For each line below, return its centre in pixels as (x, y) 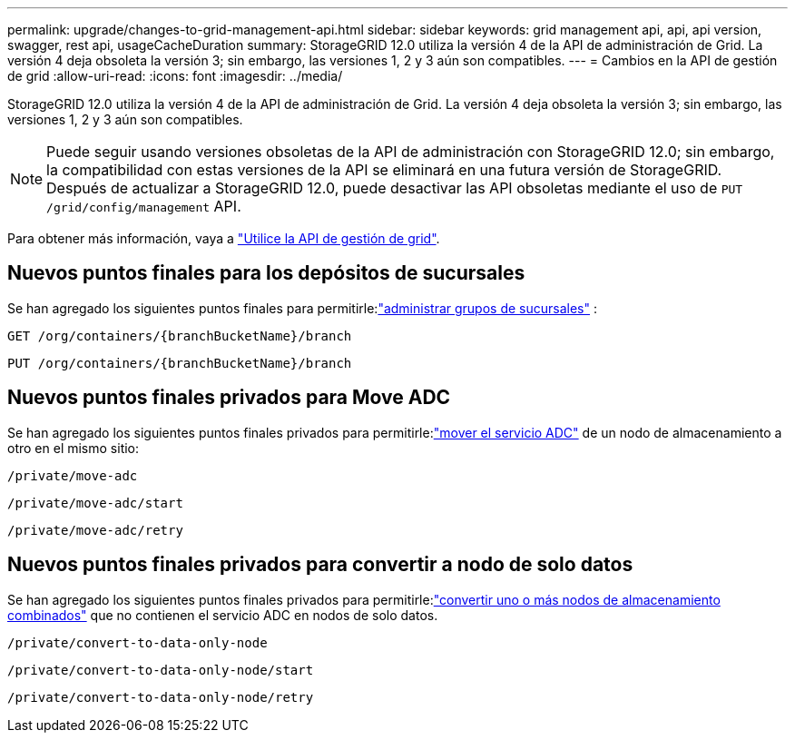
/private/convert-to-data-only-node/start (161, 670)
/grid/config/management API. (144, 206)
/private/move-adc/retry (95, 530)
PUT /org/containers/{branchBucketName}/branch (180, 363)
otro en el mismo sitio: (74, 448)
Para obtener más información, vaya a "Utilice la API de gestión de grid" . (224, 238)
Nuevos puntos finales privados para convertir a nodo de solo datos (320, 565)
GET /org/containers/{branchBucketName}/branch (180, 335)
